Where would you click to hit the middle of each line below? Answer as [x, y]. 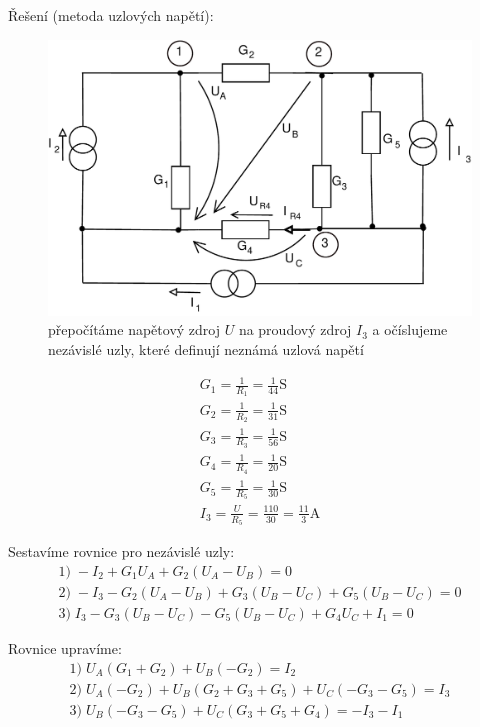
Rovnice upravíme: [65, 647]
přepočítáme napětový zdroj [134, 329]
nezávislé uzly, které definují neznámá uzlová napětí [206, 348]
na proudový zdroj [295, 329]
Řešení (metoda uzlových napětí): [111, 15]
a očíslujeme [410, 329]
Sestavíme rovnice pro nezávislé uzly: [121, 551]
